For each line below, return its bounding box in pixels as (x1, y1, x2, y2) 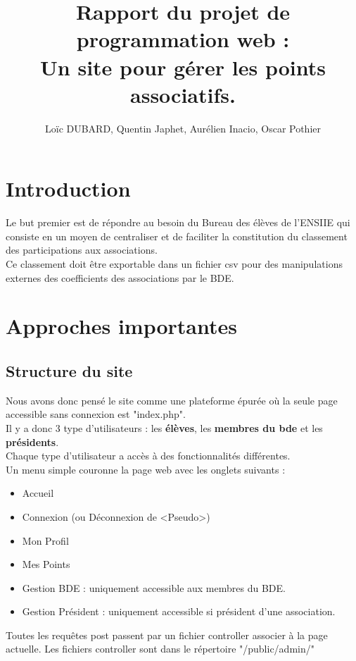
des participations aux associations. (6, 242, 158, 257)
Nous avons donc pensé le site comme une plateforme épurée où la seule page (6, 393, 338, 407)
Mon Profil (22, 533, 69, 548)
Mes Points (22, 557, 70, 572)
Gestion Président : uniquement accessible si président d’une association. (22, 604, 336, 619)
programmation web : (76, 25, 290, 54)
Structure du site (6, 359, 133, 381)
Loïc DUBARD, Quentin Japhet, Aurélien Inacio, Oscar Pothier (44, 121, 321, 135)
